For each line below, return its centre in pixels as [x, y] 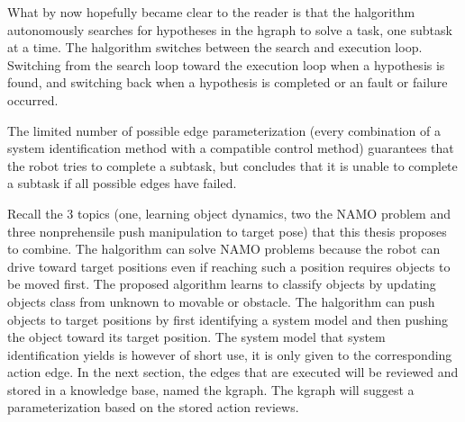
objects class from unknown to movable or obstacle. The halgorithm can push [221, 301]
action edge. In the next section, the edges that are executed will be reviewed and [233, 372]
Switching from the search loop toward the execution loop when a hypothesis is [226, 64]
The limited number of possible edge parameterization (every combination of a [224, 130]
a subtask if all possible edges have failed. [122, 183]
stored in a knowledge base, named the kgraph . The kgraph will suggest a [211, 389]
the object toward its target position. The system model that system [196, 337]
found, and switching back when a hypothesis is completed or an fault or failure [228, 82]
